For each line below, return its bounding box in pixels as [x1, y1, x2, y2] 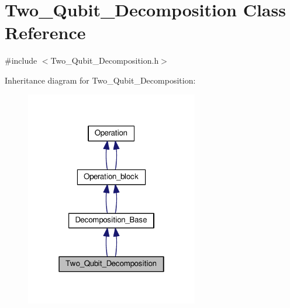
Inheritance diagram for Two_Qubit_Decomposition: [5, 74, 196, 86]
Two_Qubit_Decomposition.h [50, 54, 159, 67]
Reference [5, 20, 86, 44]
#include [5, 54, 37, 67]
